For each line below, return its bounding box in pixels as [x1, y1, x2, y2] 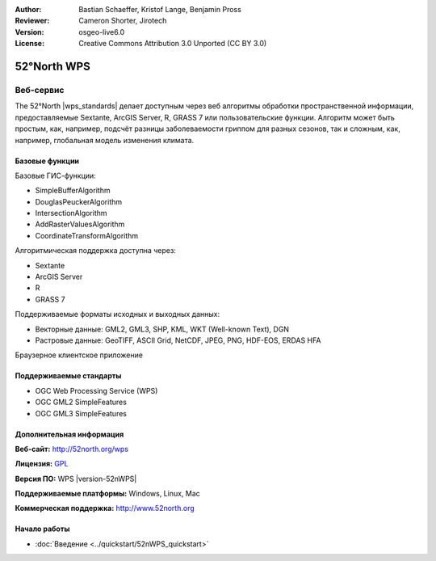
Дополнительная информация [15, 429, 124, 439]
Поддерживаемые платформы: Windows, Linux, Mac [15, 489, 201, 499]
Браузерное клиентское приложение [15, 350, 143, 360]
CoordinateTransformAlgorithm [35, 230, 139, 240]
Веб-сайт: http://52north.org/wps [15, 444, 129, 453]
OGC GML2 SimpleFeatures [35, 397, 127, 407]
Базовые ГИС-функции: [15, 171, 96, 180]
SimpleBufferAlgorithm [35, 186, 111, 196]
